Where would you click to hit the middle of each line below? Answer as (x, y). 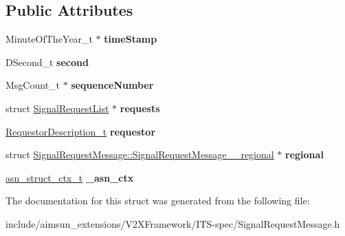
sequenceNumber (112, 85)
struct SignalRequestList (57, 108)
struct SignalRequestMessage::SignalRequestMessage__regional (140, 154)
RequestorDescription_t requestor (81, 131)
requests (140, 108)
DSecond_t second (47, 62)
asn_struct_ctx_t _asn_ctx (70, 177)
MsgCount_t (33, 85)
